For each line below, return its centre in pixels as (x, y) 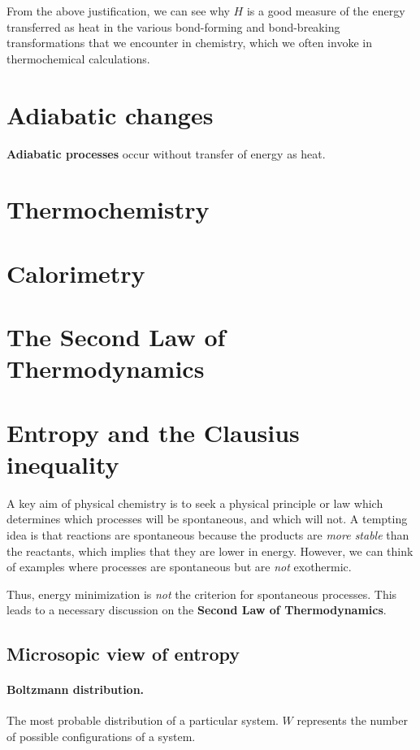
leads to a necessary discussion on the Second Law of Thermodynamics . (197, 610)
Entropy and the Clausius (153, 432)
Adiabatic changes (110, 114)
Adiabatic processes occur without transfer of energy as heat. (166, 153)
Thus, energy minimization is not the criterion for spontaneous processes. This (202, 594)
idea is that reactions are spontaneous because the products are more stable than (208, 534)
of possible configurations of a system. (101, 737)
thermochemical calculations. (78, 58)
